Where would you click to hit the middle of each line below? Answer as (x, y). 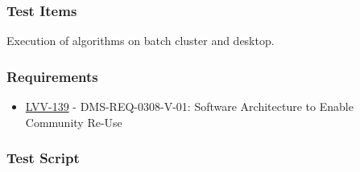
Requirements (52, 76)
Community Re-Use (74, 122)
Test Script (43, 158)
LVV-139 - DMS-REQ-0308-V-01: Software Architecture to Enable (189, 106)
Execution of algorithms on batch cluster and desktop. (141, 41)
